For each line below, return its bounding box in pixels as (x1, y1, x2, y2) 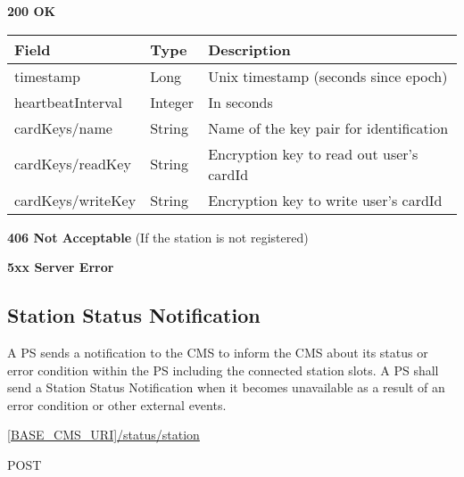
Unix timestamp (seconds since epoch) (208, 65, 448, 86)
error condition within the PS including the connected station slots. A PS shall (7, 360, 439, 379)
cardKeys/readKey (14, 153, 131, 175)
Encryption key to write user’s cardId (208, 189, 443, 210)
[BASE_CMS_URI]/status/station (7, 425, 200, 444)
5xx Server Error (7, 258, 114, 276)
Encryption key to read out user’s (208, 143, 418, 164)
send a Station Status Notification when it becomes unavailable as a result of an (7, 378, 445, 397)
